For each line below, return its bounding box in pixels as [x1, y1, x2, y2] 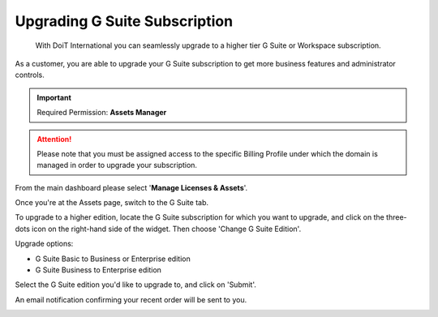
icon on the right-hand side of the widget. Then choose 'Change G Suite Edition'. [31, 224, 302, 233]
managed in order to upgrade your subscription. [36, 161, 198, 170]
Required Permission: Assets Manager [36, 108, 167, 118]
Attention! [36, 134, 72, 144]
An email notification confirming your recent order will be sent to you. [15, 294, 247, 304]
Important [36, 92, 72, 102]
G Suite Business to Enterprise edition [35, 265, 162, 275]
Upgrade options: [15, 239, 74, 249]
